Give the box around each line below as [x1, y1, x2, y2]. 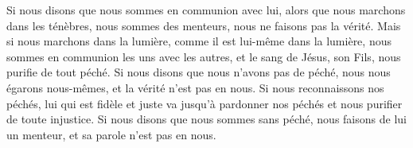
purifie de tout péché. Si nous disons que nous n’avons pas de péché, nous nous [6, 64, 391, 80]
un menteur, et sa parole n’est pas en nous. [6, 126, 216, 142]
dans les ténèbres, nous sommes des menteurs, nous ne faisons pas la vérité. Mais [6, 17, 401, 33]
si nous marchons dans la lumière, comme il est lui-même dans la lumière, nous [6, 33, 392, 49]
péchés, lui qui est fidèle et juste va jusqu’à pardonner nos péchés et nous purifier [6, 95, 403, 111]
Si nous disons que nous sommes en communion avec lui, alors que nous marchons [6, 2, 406, 18]
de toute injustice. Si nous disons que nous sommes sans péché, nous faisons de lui [6, 111, 407, 127]
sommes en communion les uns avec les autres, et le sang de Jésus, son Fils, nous [6, 48, 401, 64]
